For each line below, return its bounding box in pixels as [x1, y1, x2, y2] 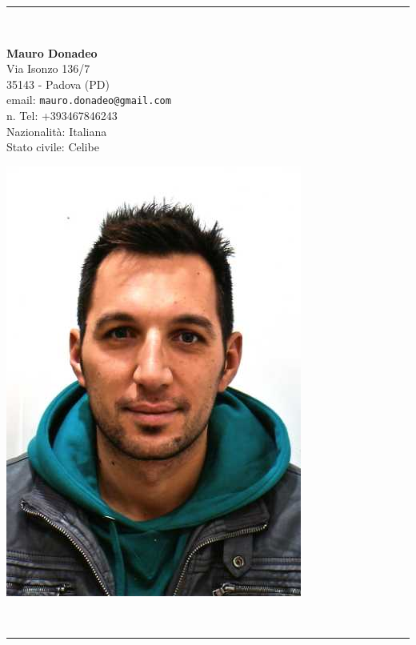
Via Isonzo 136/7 [6, 60, 90, 77]
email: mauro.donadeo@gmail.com [6, 91, 171, 108]
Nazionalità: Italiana [6, 122, 107, 139]
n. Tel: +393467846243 [6, 107, 118, 124]
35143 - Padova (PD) [6, 75, 110, 92]
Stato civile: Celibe [6, 138, 99, 155]
